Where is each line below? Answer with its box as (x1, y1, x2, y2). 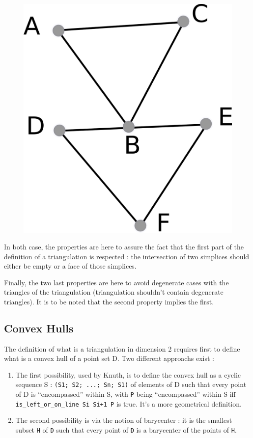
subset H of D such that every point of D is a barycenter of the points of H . (15, 425, 237, 435)
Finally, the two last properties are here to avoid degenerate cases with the (4, 277, 229, 287)
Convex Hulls (4, 320, 74, 335)
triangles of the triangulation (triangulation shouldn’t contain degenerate (4, 287, 224, 297)
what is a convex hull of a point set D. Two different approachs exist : (4, 353, 214, 363)
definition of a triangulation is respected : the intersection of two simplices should (4, 251, 250, 261)
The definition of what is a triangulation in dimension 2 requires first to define (4, 343, 240, 354)
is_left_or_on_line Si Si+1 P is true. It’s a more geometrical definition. (15, 398, 242, 409)
